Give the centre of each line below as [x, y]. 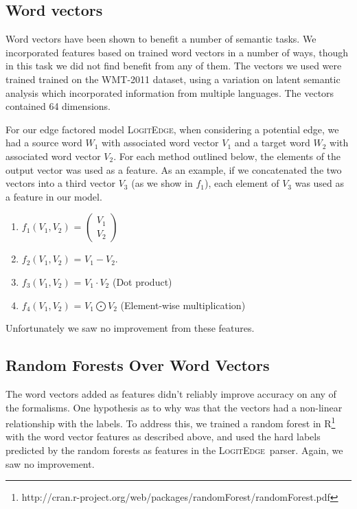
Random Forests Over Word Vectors [138, 365]
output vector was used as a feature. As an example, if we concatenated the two [174, 169]
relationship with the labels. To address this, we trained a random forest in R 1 [171, 422]
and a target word [272, 143]
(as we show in [162, 183]
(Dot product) [142, 281]
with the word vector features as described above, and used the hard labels [163, 437]
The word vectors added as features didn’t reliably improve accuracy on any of [171, 393]
